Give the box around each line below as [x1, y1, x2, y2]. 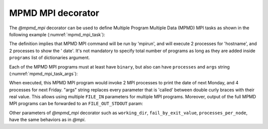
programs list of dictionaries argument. [9, 55, 90, 61]
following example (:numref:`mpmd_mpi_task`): [9, 31, 105, 37]
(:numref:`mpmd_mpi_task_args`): [9, 70, 78, 76]
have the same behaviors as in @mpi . [9, 117, 86, 123]
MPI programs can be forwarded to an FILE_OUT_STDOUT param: [9, 101, 143, 107]
